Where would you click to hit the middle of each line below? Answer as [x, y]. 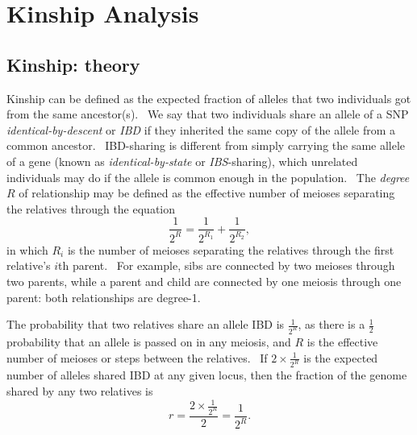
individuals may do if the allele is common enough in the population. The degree [208, 177]
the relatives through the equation [91, 208]
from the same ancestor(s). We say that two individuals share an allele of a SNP [208, 114]
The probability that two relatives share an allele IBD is [146, 324]
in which [27, 249]
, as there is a [332, 324]
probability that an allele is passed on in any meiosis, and [149, 341]
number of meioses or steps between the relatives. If [137, 357]
